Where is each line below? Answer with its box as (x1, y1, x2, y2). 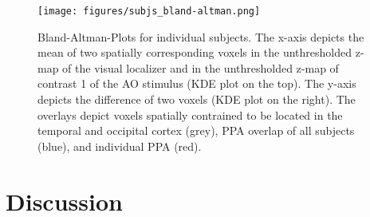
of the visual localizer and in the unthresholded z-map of (62, 59, 339, 76)
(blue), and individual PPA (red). (37, 137, 202, 154)
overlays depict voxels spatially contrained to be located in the (37, 106, 343, 123)
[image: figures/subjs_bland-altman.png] (37, 6, 261, 17)
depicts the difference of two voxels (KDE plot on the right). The (37, 91, 356, 108)
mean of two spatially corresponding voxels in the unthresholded (37, 44, 352, 61)
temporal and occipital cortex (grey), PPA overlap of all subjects (37, 122, 355, 139)
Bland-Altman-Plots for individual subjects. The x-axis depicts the (37, 28, 364, 45)
